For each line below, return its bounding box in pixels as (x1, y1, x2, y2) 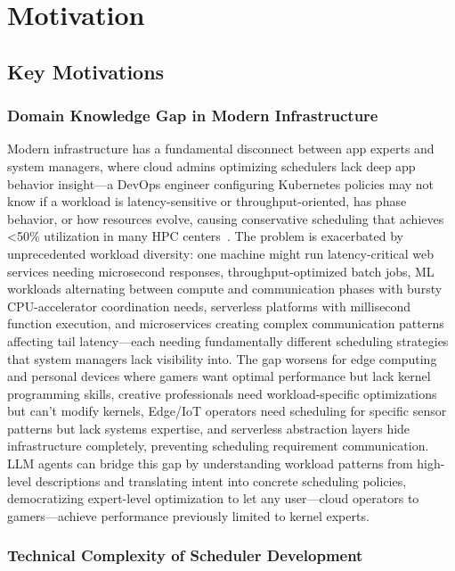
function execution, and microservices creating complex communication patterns (7, 314, 444, 333)
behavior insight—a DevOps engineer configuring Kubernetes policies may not (7, 174, 435, 193)
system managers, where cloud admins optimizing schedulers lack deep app (7, 156, 416, 175)
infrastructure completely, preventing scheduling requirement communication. (7, 436, 429, 455)
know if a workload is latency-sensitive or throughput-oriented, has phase (7, 192, 407, 211)
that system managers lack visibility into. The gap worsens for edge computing (7, 349, 437, 368)
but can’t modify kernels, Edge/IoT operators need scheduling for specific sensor (7, 401, 447, 420)
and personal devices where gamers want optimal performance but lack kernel (7, 367, 431, 385)
